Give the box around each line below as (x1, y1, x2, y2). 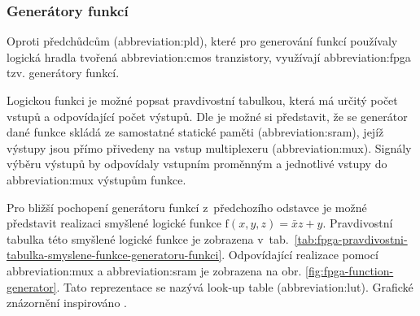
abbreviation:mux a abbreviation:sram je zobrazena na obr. (7, 262, 302, 279)
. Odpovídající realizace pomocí (221, 246, 378, 263)
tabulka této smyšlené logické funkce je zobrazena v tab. (7, 230, 289, 247)
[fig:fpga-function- (305, 262, 394, 279)
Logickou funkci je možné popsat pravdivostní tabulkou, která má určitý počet (7, 92, 398, 108)
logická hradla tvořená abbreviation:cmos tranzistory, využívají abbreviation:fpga (7, 48, 411, 65)
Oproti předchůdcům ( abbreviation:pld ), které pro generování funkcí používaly (7, 32, 398, 50)
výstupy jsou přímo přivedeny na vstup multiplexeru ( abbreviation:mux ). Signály (7, 139, 412, 156)
